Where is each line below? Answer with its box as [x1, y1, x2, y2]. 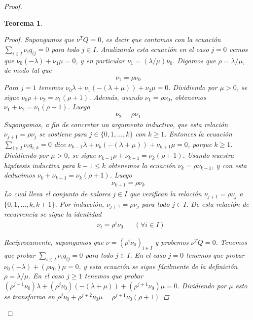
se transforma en [4, 291, 55, 301]
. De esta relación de [186, 198, 249, 209]
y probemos [155, 236, 189, 247]
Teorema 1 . [4, 17, 42, 28]
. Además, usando [89, 91, 143, 102]
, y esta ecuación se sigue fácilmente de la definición [78, 261, 238, 271]
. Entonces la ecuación [164, 129, 232, 139]
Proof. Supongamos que [4, 34, 74, 45]
